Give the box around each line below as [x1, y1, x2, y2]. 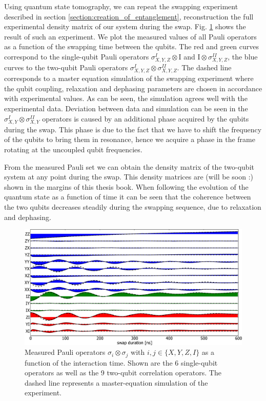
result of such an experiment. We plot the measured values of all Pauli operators [4, 31, 257, 42]
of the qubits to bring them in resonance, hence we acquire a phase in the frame [4, 134, 255, 145]
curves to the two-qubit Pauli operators [4, 62, 128, 73]
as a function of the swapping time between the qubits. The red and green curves [4, 41, 259, 52]
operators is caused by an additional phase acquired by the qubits [42, 113, 249, 124]
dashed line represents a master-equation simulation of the [25, 377, 208, 388]
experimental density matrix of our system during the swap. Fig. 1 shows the [4, 21, 246, 32]
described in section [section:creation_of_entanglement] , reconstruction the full [4, 11, 254, 22]
